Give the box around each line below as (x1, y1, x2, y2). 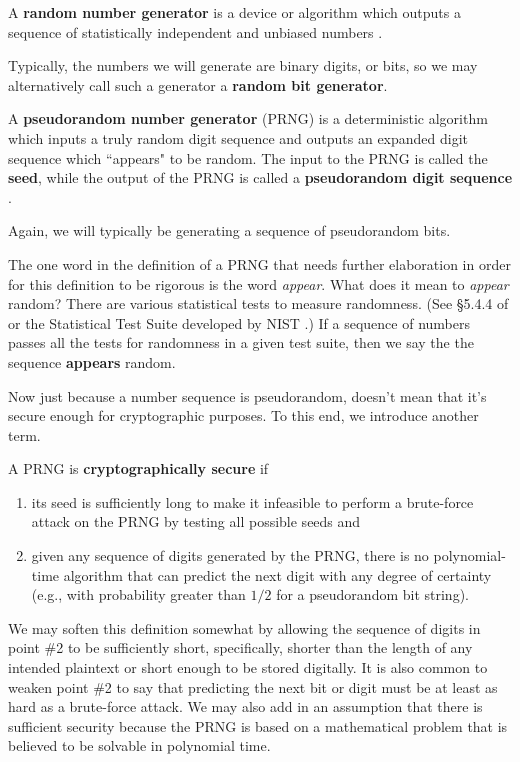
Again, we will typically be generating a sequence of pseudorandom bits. (8, 220, 451, 241)
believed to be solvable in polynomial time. (8, 735, 271, 756)
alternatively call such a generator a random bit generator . (8, 74, 388, 95)
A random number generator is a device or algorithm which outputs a (8, 2, 461, 22)
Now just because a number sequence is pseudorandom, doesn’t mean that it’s (8, 385, 487, 406)
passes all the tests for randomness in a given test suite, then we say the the (8, 332, 474, 353)
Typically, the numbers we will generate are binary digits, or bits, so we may (8, 55, 478, 76)
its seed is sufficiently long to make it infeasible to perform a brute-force (31, 491, 474, 512)
